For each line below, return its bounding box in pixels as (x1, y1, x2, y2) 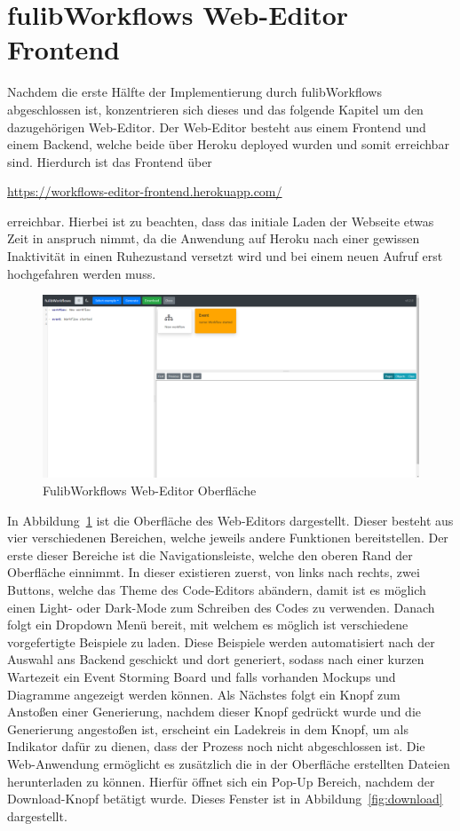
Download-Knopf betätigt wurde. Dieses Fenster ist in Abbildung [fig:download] (7, 789, 443, 808)
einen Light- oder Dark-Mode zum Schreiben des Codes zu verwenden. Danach (7, 598, 435, 616)
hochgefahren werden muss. (7, 264, 156, 282)
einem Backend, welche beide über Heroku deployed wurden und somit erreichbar (7, 135, 449, 154)
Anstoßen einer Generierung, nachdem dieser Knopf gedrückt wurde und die (7, 702, 422, 721)
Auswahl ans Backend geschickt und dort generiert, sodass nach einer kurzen (7, 650, 424, 669)
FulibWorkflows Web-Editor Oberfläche (43, 481, 257, 500)
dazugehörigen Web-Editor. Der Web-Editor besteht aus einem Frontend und (7, 117, 426, 136)
